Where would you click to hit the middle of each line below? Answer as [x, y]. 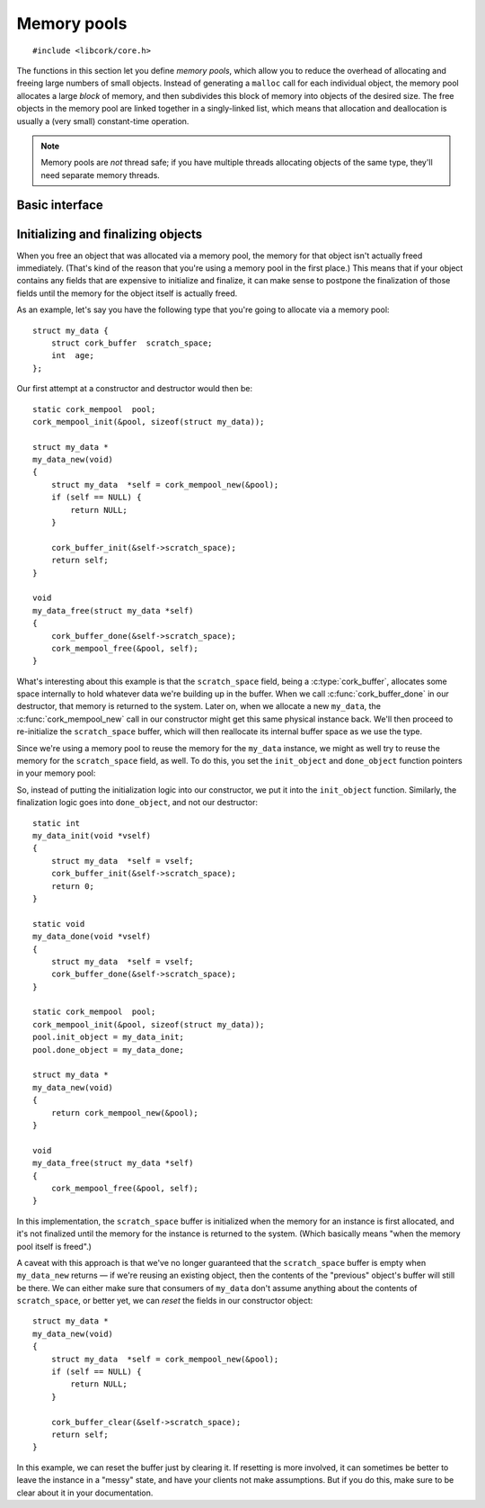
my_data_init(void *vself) [92, 835]
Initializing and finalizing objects [110, 234]
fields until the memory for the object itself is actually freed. [127, 293]
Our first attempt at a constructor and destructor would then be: [135, 389]
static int [57, 823]
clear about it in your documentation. [85, 1493]
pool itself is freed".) [54, 1246]
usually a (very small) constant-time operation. [103, 121]
